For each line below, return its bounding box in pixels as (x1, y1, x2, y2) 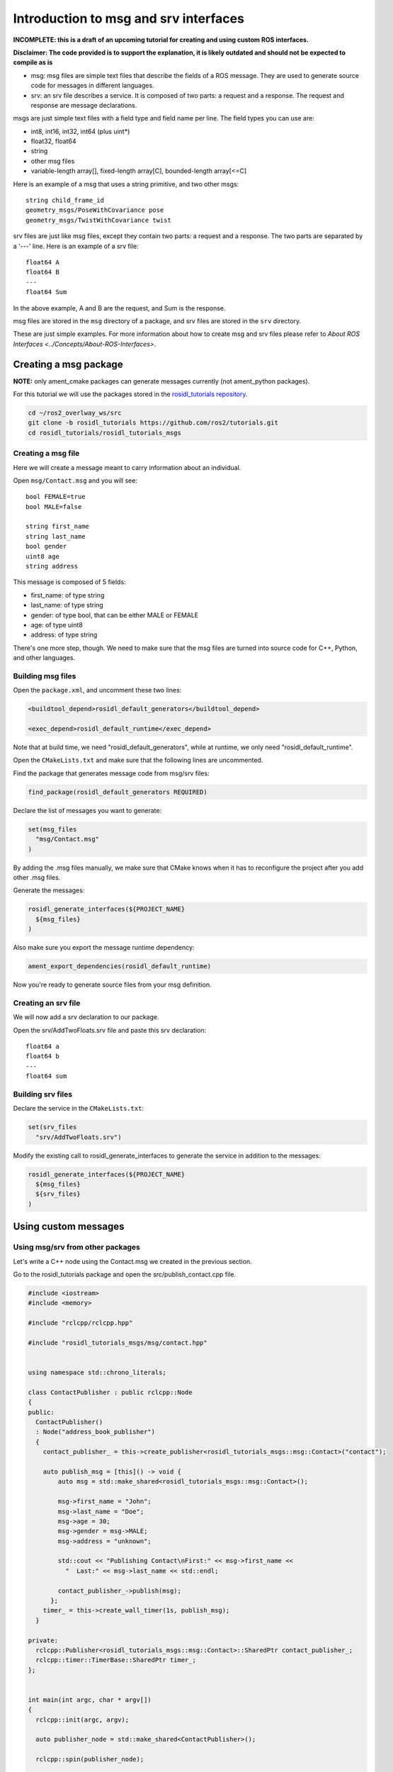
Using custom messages (13, 1221, 125, 1233)
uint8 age (25, 552, 59, 560)
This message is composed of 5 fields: (13, 578, 127, 586)
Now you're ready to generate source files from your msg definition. (13, 980, 212, 989)
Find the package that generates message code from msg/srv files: (13, 769, 210, 778)
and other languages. (13, 654, 76, 662)
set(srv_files (28, 1123, 77, 1131)
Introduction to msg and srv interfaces (13, 11, 244, 26)
